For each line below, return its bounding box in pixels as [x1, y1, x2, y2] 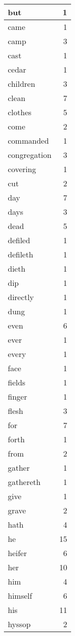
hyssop [8, 618, 31, 630]
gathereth [8, 476, 41, 487]
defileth [8, 249, 33, 260]
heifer [8, 547, 27, 559]
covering [8, 163, 36, 175]
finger [8, 391, 27, 402]
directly [8, 291, 34, 303]
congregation [8, 149, 51, 160]
